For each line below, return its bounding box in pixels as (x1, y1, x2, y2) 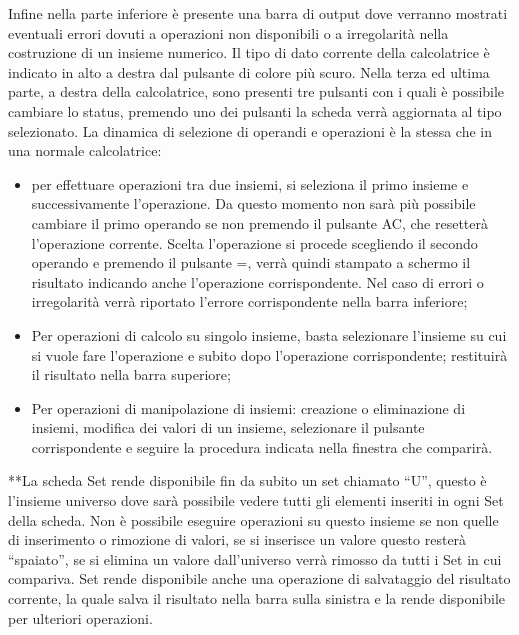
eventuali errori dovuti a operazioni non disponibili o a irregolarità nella (8, 22, 449, 43)
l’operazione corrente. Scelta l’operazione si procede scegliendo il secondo (31, 232, 478, 253)
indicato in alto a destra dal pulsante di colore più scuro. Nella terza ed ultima (8, 61, 490, 82)
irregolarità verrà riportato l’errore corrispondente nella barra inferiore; (31, 291, 468, 312)
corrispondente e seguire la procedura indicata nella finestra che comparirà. (31, 436, 493, 457)
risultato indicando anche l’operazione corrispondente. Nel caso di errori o (31, 271, 484, 292)
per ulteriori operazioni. (8, 607, 153, 628)
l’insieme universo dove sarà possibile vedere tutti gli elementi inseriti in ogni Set (8, 490, 504, 511)
